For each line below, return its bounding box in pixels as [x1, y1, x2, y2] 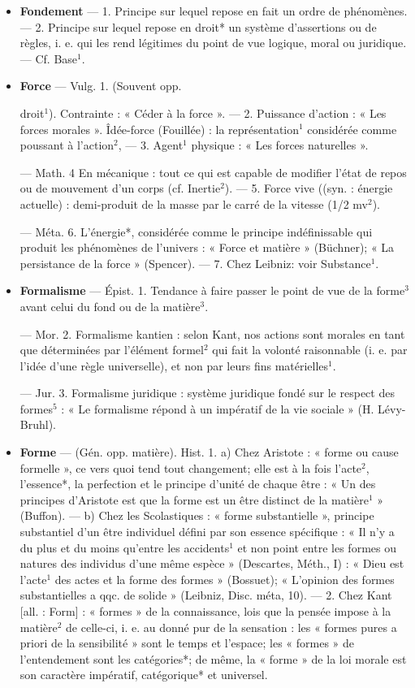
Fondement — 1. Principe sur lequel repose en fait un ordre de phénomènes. [19, 2, 408, 19]
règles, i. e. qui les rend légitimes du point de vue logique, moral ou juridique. [19, 34, 407, 51]
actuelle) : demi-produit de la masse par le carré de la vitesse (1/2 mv [19, 195, 368, 212]
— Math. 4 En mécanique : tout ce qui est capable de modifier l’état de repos [19, 163, 407, 180]
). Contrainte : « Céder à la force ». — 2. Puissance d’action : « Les [49, 104, 387, 121]
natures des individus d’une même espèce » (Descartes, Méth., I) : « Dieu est [19, 555, 404, 572]
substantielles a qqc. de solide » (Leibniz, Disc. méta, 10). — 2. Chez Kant [19, 586, 392, 604]
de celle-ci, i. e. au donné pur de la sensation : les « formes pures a [66, 618, 397, 635]
